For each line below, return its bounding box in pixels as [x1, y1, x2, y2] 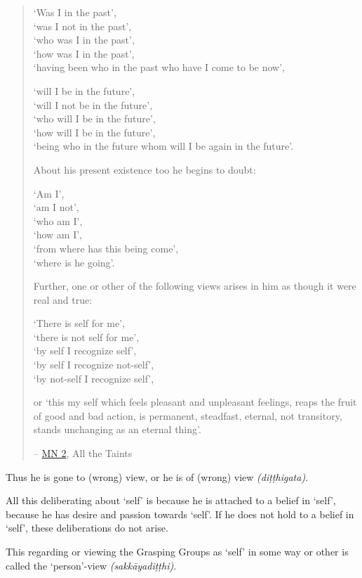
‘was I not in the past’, [33, 18, 132, 33]
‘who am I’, [33, 213, 83, 228]
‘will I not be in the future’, [33, 97, 153, 112]
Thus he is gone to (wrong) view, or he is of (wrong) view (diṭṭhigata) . [6, 469, 309, 484]
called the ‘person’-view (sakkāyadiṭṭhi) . [6, 558, 177, 572]
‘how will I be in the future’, [33, 124, 156, 139]
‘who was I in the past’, [33, 32, 135, 47]
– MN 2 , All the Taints [33, 446, 133, 461]
